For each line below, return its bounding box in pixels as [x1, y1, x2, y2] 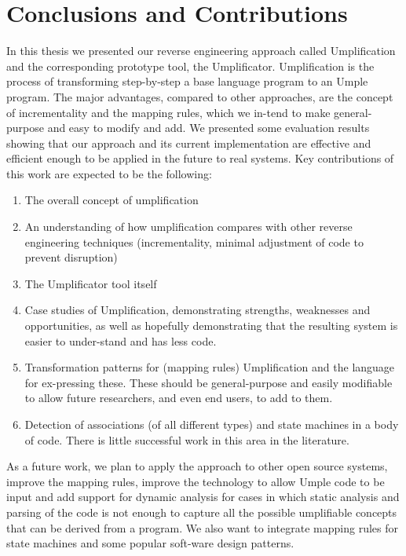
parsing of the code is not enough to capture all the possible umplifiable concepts [6, 503, 397, 520]
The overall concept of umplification [24, 192, 199, 208]
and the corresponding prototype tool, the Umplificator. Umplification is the [6, 57, 375, 74]
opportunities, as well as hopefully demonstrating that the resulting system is [24, 317, 398, 334]
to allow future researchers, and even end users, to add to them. [24, 390, 333, 406]
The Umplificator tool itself [24, 275, 157, 291]
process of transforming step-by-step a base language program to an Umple [6, 73, 368, 90]
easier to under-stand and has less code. [24, 332, 217, 349]
